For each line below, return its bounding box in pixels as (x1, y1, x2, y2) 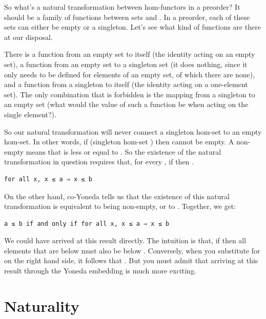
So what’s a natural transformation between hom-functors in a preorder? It (4, 2, 240, 12)
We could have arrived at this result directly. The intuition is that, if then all (4, 235, 247, 246)
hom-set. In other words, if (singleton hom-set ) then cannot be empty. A (4, 136, 234, 147)
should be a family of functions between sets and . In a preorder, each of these (4, 11, 250, 22)
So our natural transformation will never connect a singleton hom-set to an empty (4, 126, 262, 137)
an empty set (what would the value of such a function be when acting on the (4, 99, 249, 110)
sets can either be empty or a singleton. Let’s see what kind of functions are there (4, 22, 261, 32)
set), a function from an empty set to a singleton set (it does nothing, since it (4, 58, 248, 69)
